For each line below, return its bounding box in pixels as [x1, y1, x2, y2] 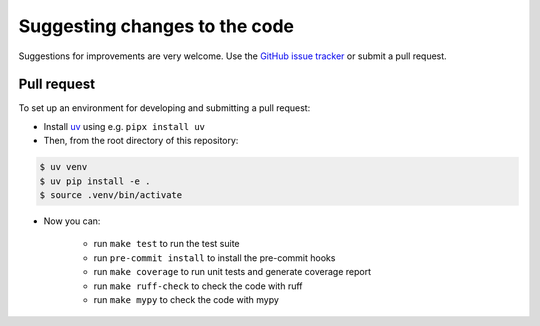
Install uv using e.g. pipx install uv [43, 120, 205, 132]
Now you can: [43, 215, 101, 227]
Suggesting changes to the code [18, 15, 295, 37]
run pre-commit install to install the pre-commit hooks [93, 251, 336, 264]
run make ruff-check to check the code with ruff [93, 280, 304, 292]
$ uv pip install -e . [39, 175, 151, 187]
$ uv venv [39, 161, 88, 173]
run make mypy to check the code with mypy [93, 293, 280, 305]
